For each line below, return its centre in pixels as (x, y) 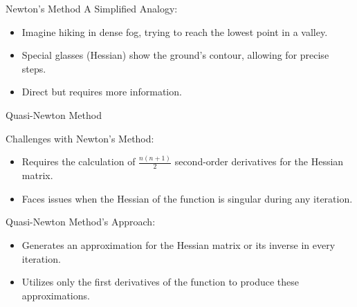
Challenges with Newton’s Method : (80, 138)
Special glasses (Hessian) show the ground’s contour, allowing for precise (175, 55)
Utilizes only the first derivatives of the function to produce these (160, 282)
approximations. (56, 295)
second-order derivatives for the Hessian (259, 161)
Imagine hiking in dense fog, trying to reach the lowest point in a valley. (175, 31)
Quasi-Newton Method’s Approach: (81, 222)
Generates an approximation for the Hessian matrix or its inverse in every (178, 245)
